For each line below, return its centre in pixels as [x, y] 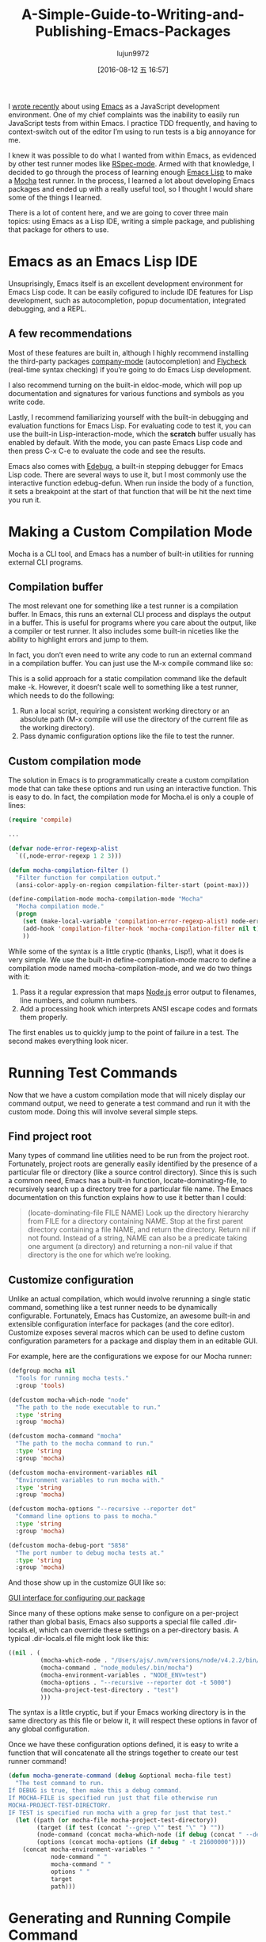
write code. [27, 402]
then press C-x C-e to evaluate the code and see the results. [107, 451]
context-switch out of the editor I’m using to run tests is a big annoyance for [132, 131]
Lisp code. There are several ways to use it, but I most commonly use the [127, 474]
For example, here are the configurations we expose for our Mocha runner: [130, 1357]
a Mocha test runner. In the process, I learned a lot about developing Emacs [132, 181]
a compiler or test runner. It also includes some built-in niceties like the [123, 631]
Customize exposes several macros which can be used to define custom [127, 1333]
